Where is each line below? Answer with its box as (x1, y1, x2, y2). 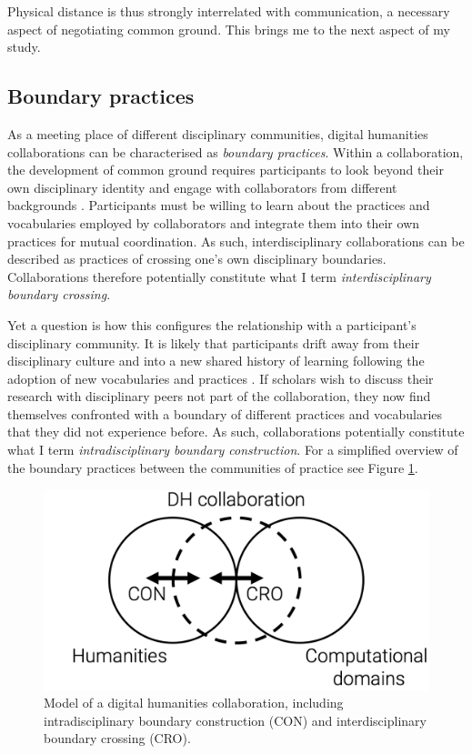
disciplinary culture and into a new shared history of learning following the (7, 351, 425, 370)
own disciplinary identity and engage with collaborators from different (7, 177, 397, 196)
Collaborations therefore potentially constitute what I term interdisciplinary (7, 266, 431, 286)
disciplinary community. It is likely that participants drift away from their (7, 333, 420, 352)
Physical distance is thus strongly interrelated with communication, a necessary (7, 2, 450, 20)
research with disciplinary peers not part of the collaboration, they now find (7, 387, 431, 406)
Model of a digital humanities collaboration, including (44, 693, 344, 712)
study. (7, 37, 41, 56)
